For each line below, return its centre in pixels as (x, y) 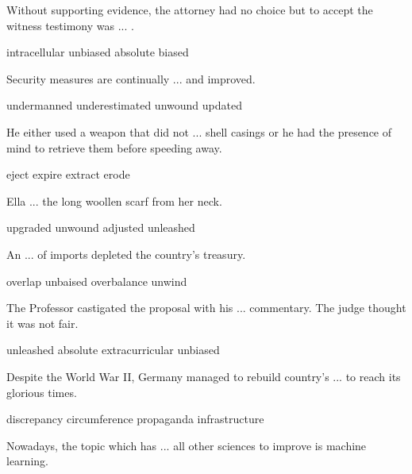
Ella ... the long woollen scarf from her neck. (114, 200)
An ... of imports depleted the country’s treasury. (126, 254)
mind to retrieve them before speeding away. (114, 147)
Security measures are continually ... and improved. (131, 78)
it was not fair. (42, 323)
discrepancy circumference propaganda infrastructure (135, 419)
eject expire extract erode (68, 174)
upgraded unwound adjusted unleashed (101, 227)
